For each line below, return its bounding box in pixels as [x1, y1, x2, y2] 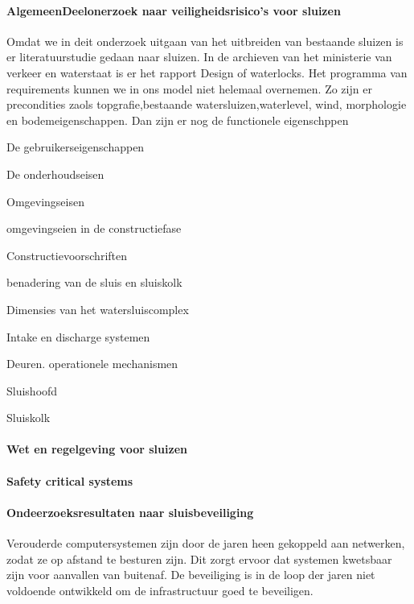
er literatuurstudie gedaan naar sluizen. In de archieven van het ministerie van [6, 48, 392, 65]
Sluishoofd [6, 382, 58, 399]
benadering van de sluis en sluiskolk [6, 274, 182, 291]
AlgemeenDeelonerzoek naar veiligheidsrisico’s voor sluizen [6, 2, 341, 19]
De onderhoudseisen [6, 165, 105, 182]
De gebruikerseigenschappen [6, 139, 145, 155]
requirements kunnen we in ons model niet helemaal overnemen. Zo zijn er [6, 80, 372, 97]
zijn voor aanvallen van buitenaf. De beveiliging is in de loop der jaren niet [6, 566, 375, 583]
